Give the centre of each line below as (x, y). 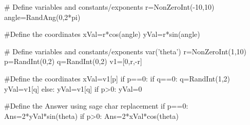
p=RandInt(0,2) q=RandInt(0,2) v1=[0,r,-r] (73, 61)
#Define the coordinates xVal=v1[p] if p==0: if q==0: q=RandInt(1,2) (117, 78)
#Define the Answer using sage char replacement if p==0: (96, 106)
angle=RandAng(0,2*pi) (42, 17)
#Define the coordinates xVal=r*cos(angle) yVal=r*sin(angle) (102, 34)
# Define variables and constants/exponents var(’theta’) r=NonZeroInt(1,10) (126, 51)
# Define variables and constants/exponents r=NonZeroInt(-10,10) (109, 7)
